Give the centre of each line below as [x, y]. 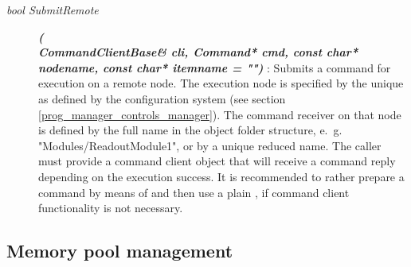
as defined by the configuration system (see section [162, 98]
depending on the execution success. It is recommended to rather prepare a [221, 176]
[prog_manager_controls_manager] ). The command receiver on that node [220, 114]
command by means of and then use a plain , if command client [194, 192]
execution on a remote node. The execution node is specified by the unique [221, 83]
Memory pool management [120, 251]
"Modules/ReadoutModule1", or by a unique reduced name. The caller [210, 145]
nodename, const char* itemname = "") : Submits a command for [215, 67]
